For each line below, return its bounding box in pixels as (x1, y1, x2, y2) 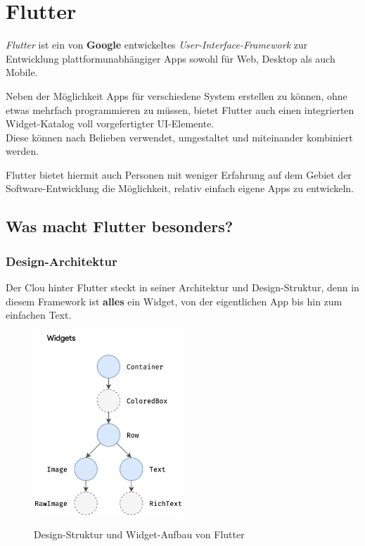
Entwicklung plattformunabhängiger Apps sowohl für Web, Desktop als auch (6, 51, 335, 65)
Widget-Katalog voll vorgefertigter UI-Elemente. (6, 116, 214, 131)
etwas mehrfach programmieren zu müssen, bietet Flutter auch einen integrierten (6, 102, 354, 117)
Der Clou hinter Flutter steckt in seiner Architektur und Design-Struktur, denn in (6, 280, 359, 295)
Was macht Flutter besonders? (6, 215, 233, 237)
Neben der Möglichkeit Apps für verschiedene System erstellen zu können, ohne (6, 88, 347, 103)
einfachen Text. (6, 307, 72, 322)
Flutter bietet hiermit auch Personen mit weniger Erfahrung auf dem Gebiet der (6, 167, 352, 182)
